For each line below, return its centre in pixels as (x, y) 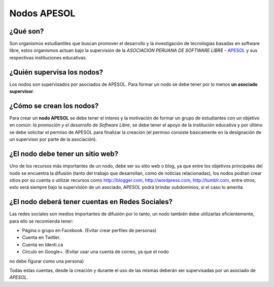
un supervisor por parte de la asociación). (53, 139)
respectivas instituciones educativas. (48, 57)
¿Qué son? (27, 31)
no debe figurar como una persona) (47, 261)
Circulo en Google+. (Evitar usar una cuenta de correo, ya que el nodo (96, 252)
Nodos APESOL (42, 13)
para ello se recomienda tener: (41, 221)
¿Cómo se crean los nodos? (54, 106)
